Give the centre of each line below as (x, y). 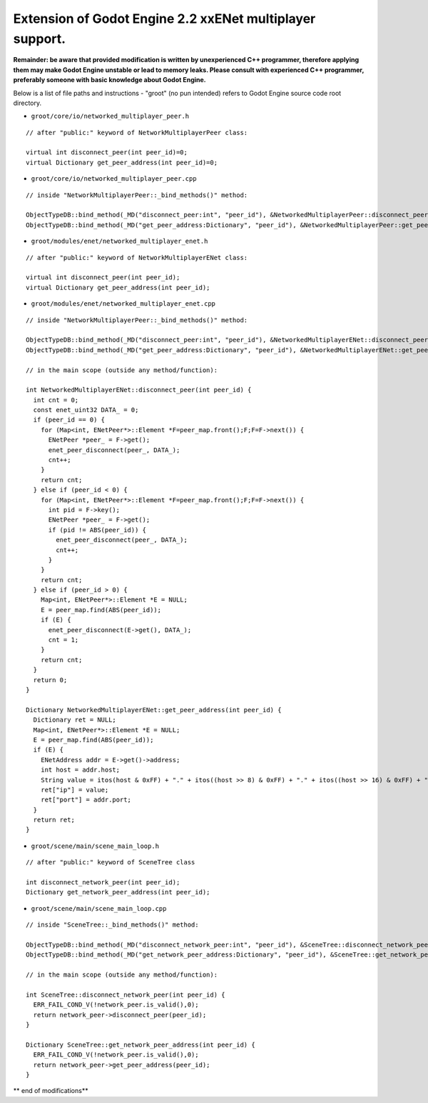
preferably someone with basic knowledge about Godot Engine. (109, 80)
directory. (27, 103)
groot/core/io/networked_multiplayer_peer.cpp (114, 179)
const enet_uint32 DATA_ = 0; (86, 410)
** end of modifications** (51, 1091)
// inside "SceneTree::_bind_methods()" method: (112, 925)
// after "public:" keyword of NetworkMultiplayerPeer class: (137, 133)
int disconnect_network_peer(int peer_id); (103, 883)
